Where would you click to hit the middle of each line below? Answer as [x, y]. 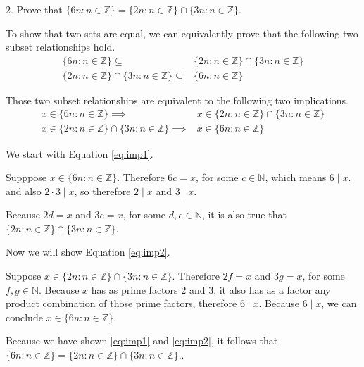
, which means [296, 177]
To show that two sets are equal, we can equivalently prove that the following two [182, 33]
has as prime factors [134, 289]
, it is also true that [244, 214]
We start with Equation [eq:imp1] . [80, 153]
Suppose [24, 276]
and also [24, 191]
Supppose [26, 177]
